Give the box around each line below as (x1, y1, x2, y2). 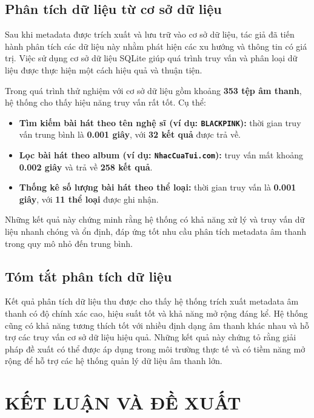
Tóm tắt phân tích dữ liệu (5, 266, 172, 285)
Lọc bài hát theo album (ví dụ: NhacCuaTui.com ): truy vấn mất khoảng (19, 149, 303, 161)
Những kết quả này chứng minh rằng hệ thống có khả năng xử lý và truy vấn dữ (5, 213, 305, 226)
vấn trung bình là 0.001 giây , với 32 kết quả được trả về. (19, 128, 241, 141)
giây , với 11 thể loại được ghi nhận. (19, 192, 159, 205)
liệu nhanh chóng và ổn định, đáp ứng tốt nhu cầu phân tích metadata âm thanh (5, 225, 307, 238)
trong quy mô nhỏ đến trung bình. (5, 237, 133, 249)
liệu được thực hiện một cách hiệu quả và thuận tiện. (5, 63, 202, 76)
